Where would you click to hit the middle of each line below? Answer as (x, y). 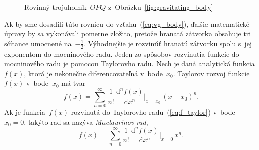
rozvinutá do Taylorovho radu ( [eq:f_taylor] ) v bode (153, 112)
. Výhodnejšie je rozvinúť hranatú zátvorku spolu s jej (168, 43)
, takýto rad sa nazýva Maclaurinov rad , (86, 121)
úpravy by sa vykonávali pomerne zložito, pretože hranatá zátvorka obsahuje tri (128, 34)
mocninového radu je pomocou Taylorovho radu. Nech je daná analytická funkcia (129, 63)
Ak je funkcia (25, 112)
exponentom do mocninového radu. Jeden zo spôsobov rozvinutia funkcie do (122, 53)
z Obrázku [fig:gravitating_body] (161, 7)
